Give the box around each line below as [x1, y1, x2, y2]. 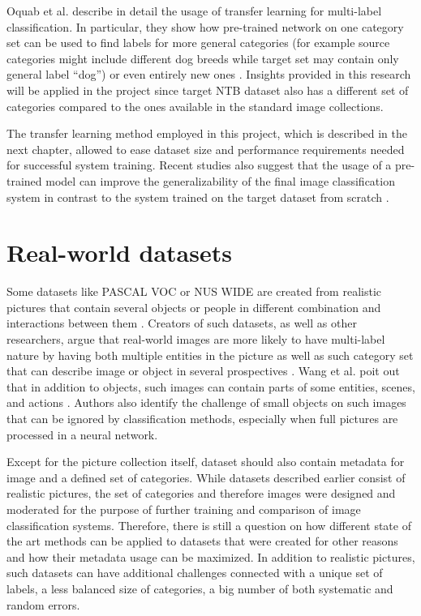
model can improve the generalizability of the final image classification [45, 172, 395, 189]
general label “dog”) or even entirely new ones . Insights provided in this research [6, 66, 411, 83]
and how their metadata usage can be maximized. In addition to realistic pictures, [6, 548, 415, 565]
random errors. [6, 596, 80, 613]
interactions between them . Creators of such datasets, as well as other [6, 314, 357, 332]
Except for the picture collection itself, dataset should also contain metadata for [6, 453, 405, 470]
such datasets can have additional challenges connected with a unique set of [6, 564, 383, 581]
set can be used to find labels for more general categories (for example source [6, 34, 390, 51]
